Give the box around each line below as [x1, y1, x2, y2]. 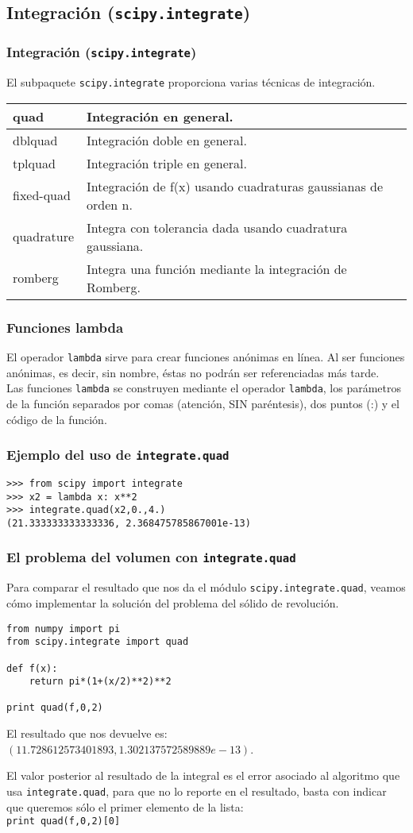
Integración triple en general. [87, 153, 247, 172]
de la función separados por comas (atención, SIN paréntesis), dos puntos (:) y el [6, 395, 399, 411]
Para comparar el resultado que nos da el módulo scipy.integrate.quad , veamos [6, 579, 406, 596]
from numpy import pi [6, 623, 121, 634]
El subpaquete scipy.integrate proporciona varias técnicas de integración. [6, 74, 376, 91]
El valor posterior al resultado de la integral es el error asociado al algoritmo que [6, 767, 400, 784]
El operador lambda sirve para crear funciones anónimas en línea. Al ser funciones [6, 349, 405, 365]
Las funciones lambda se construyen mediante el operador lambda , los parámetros [6, 380, 402, 396]
